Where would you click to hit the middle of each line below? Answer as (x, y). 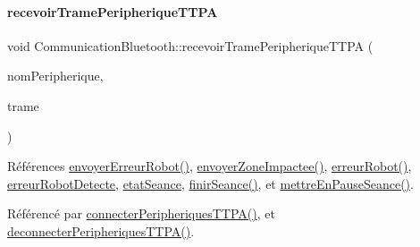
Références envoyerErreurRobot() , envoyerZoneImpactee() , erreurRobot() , (210, 166)
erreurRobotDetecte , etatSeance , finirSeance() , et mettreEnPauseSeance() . (210, 183)
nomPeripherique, (55, 76)
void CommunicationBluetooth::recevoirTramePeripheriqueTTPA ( (190, 45)
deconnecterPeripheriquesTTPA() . (101, 230)
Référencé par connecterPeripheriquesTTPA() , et (141, 213)
